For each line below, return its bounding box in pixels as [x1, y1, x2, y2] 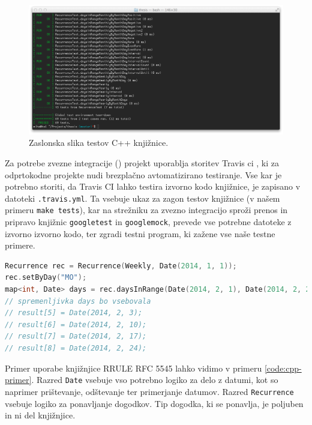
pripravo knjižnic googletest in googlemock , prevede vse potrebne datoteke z [5, 216, 292, 228]
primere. [5, 239, 35, 252]
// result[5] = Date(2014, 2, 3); [5, 309, 143, 318]
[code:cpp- [264, 361, 302, 374]
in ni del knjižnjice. [5, 409, 76, 421]
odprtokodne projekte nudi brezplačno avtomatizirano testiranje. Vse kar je [5, 168, 282, 181]
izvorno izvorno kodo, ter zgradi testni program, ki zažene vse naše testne [5, 227, 275, 240]
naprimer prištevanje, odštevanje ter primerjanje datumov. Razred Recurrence [5, 385, 294, 397]
